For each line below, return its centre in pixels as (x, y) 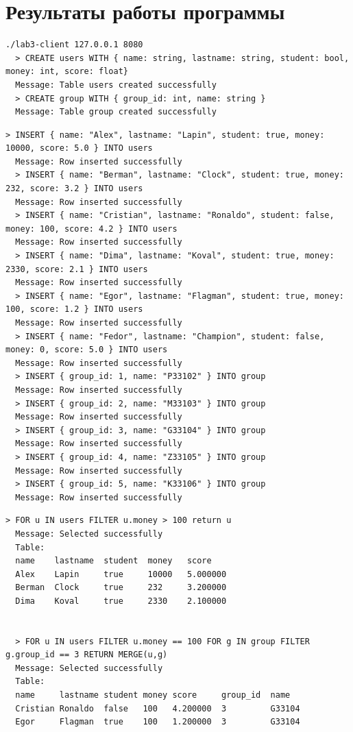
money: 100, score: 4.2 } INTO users (92, 229)
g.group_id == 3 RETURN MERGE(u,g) (87, 655)
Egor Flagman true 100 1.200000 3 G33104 (158, 722)
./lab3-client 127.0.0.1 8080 (74, 45)
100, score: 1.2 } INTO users (74, 309)
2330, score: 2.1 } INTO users (77, 269)
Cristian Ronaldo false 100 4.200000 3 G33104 (158, 708)
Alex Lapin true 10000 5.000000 (121, 574)
